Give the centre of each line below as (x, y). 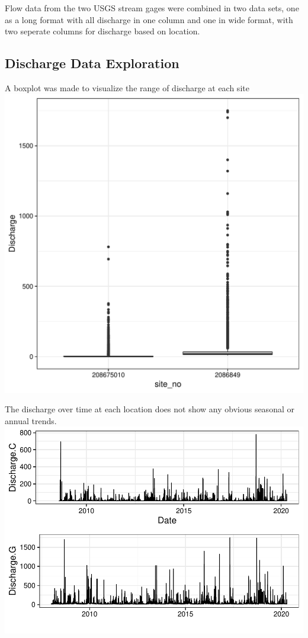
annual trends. (31, 420)
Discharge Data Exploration (92, 63)
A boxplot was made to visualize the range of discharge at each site (127, 87)
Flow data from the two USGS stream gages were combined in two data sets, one (152, 8)
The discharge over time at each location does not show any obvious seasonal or (150, 409)
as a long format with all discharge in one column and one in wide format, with (149, 19)
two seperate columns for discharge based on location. (102, 31)
